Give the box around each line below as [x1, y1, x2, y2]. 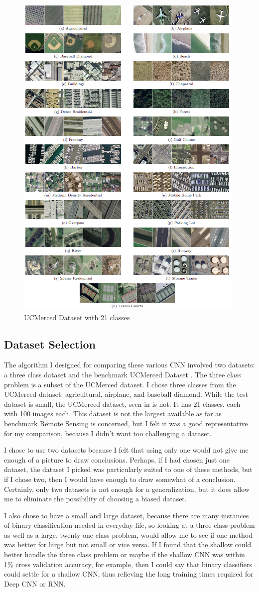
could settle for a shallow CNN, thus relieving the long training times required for [4, 569, 254, 579]
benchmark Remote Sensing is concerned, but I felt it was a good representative [4, 418, 248, 428]
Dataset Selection [4, 336, 96, 352]
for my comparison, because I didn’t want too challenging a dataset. [4, 428, 212, 438]
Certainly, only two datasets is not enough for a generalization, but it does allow [4, 483, 250, 494]
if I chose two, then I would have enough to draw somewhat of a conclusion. [4, 474, 236, 484]
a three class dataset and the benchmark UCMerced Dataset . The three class [4, 369, 241, 379]
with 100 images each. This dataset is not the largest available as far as [4, 408, 222, 419]
